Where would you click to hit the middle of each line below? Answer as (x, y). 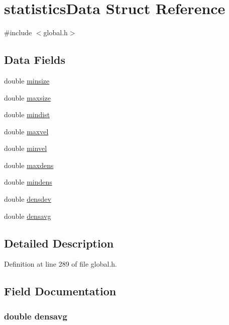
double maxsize (28, 97)
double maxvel (26, 131)
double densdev (28, 199)
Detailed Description (59, 243)
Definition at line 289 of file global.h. (61, 264)
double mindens (28, 182)
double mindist (27, 114)
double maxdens (29, 165)
